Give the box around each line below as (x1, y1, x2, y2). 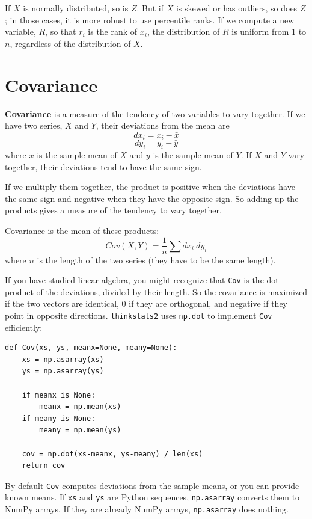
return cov (22, 461, 66, 470)
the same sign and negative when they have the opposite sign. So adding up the (5, 192, 299, 204)
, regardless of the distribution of (10, 37, 131, 49)
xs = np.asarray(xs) (22, 355, 104, 364)
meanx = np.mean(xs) (39, 402, 121, 411)
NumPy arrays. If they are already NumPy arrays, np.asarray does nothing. (5, 503, 289, 515)
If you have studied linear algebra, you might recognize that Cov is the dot (5, 274, 279, 286)
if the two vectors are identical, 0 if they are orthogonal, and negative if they (5, 297, 288, 310)
